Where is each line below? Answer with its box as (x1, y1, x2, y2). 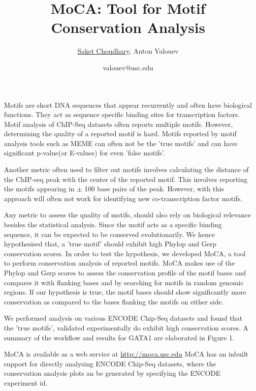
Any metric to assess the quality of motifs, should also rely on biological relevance (4, 210, 251, 220)
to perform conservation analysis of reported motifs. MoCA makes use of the (4, 258, 235, 268)
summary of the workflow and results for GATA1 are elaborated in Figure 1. (4, 332, 235, 342)
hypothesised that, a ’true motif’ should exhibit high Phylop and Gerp (4, 239, 217, 249)
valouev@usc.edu (103, 62, 153, 72)
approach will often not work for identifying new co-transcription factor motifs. (4, 193, 243, 203)
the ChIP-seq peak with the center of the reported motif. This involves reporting (4, 174, 248, 184)
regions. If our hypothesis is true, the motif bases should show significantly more (4, 287, 247, 297)
